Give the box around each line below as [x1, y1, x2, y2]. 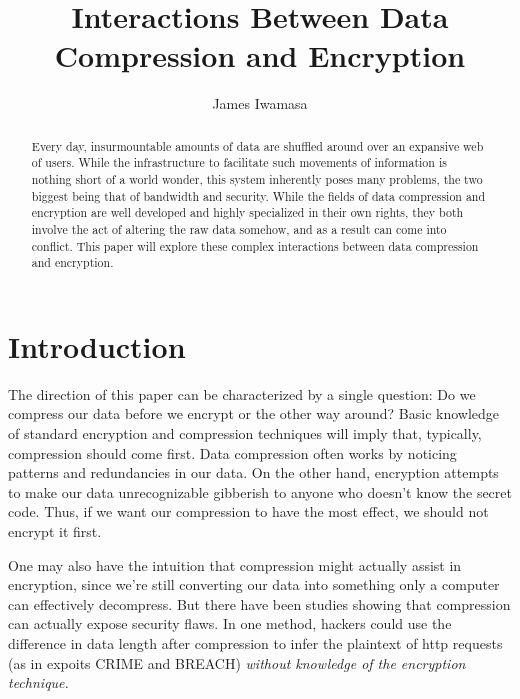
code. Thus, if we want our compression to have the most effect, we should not [8, 501, 489, 522]
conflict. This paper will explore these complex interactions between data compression [31, 237, 479, 254]
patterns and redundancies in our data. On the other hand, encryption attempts [8, 462, 499, 483]
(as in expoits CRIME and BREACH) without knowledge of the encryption [8, 652, 466, 673]
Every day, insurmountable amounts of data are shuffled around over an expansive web [31, 137, 484, 154]
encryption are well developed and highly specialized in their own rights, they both [31, 204, 464, 221]
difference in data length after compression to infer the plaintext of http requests [8, 633, 503, 654]
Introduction [8, 325, 186, 366]
